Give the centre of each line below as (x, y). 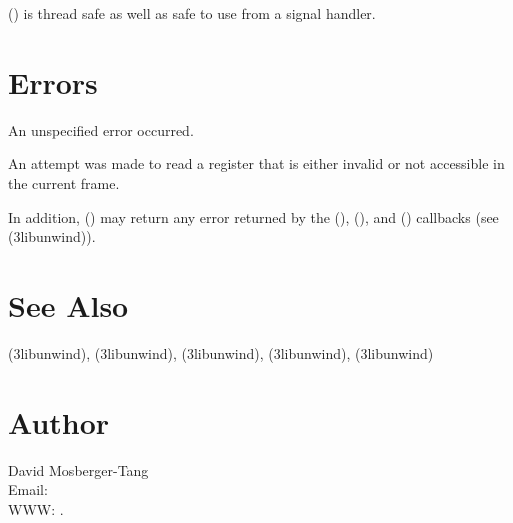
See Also (68, 304)
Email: (28, 489)
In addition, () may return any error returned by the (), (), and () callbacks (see (253, 216)
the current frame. (64, 182)
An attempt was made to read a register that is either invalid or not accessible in (256, 163)
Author (59, 421)
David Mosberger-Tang (78, 469)
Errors (53, 81)
